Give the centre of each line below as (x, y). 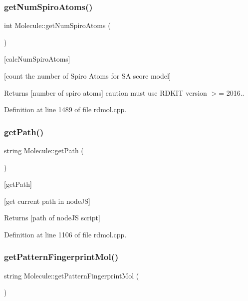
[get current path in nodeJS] (47, 201)
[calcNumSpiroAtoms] (37, 59)
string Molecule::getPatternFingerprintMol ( (72, 275)
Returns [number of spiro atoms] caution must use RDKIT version (106, 92)
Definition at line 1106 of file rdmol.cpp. (65, 234)
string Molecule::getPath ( (44, 150)
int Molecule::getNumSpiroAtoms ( (57, 25)
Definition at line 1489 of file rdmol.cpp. (65, 109)
